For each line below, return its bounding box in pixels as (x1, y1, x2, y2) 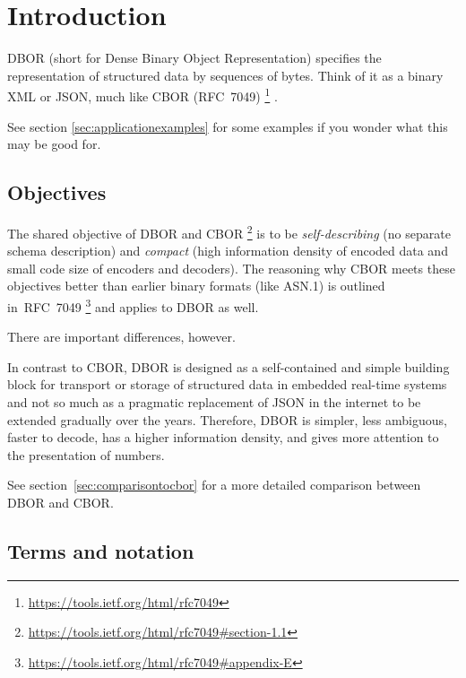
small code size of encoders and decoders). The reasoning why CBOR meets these (7, 258, 455, 277)
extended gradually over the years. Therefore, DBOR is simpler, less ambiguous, (7, 410, 447, 429)
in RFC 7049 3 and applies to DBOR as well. (7, 294, 259, 316)
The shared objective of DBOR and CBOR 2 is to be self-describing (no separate (7, 221, 451, 242)
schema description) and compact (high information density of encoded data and (7, 241, 448, 260)
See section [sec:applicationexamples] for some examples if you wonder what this (7, 117, 448, 135)
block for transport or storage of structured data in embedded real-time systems (7, 375, 447, 394)
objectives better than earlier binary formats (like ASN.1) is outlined (7, 276, 385, 295)
